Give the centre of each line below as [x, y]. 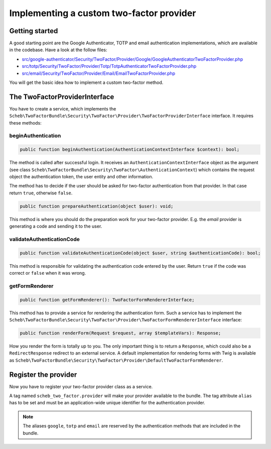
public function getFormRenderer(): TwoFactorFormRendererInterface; [107, 300]
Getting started [34, 31]
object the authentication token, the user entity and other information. [81, 177]
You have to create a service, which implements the [63, 108]
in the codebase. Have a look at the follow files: [58, 50]
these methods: [26, 123]
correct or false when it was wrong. [48, 273]
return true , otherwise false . [41, 193]
